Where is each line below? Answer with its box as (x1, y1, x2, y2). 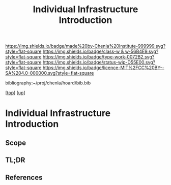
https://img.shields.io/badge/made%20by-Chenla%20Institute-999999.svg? (5, 43, 166, 49)
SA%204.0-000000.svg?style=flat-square (5, 70, 94, 76)
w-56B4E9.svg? (125, 48, 159, 54)
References (5, 173, 43, 181)
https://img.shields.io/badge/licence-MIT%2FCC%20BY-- (42, 65, 164, 71)
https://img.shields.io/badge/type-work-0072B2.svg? (42, 54, 155, 60)
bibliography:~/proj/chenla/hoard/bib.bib (5, 80, 91, 86)
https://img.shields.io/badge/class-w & (42, 48, 124, 54)
